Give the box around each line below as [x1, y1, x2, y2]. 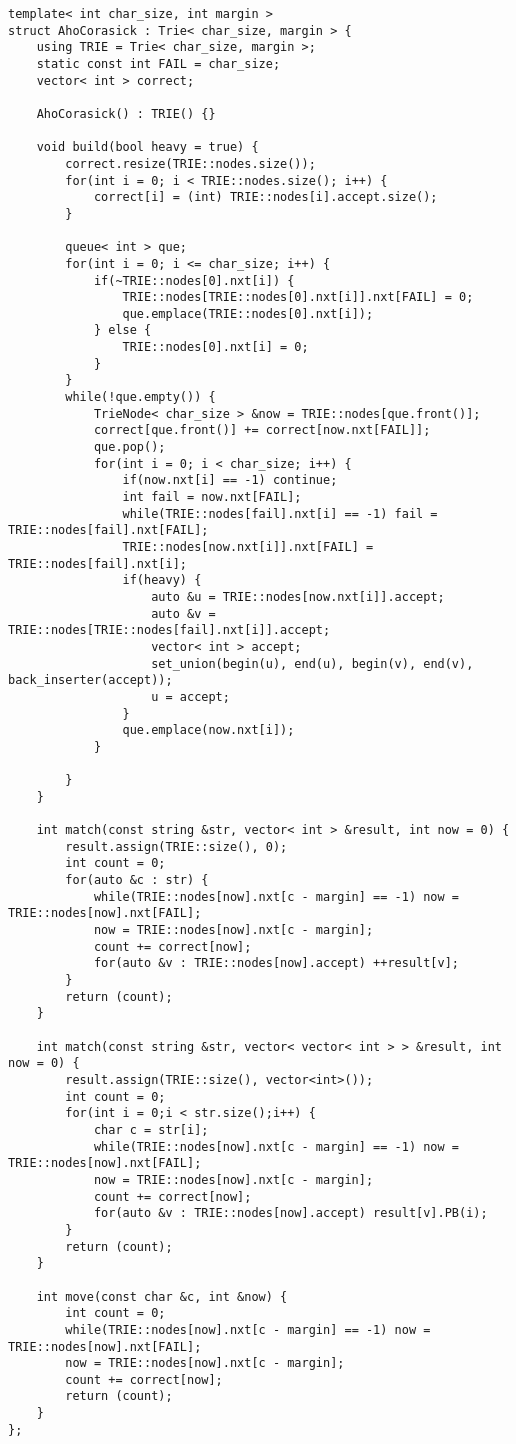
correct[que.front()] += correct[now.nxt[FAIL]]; [93, 423, 431, 438]
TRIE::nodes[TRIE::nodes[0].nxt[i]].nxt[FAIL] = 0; [122, 290, 474, 305]
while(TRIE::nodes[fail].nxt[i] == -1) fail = [122, 506, 438, 521]
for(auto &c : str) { [65, 873, 209, 888]
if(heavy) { [122, 573, 202, 588]
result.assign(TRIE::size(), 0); [65, 839, 288, 854]
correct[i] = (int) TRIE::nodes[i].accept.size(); [93, 190, 438, 205]
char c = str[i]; [93, 1122, 209, 1137]
